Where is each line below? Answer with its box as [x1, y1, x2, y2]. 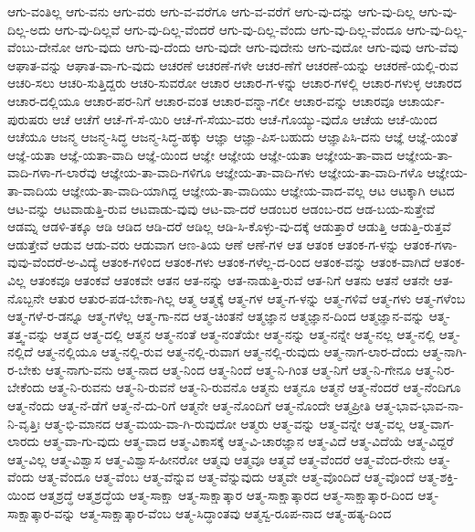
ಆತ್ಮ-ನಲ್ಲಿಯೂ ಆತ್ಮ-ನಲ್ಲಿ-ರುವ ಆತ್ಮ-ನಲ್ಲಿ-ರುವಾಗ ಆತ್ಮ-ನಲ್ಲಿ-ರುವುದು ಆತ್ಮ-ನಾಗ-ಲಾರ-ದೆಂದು [37, 342, 419, 361]
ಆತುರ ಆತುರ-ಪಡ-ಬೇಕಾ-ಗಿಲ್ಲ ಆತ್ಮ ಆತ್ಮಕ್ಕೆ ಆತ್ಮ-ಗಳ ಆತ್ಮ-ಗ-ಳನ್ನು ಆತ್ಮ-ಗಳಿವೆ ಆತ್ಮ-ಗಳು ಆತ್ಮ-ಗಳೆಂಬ [48, 288, 466, 307]
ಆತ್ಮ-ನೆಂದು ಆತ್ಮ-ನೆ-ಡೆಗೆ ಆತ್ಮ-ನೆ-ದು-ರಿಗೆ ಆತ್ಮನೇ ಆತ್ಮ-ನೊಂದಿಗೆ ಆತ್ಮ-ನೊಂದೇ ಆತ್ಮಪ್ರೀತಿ [7, 396, 371, 415]
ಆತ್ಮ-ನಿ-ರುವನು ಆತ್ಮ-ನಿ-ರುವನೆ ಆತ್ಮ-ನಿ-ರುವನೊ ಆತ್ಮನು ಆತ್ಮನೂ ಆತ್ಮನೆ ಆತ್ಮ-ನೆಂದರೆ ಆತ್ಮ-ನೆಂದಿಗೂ [48, 378, 461, 397]
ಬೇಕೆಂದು [7, 378, 45, 397]
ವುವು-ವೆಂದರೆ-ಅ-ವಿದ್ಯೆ [7, 252, 98, 271]
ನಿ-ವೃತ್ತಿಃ [7, 413, 41, 432]
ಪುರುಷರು [7, 109, 48, 128]
